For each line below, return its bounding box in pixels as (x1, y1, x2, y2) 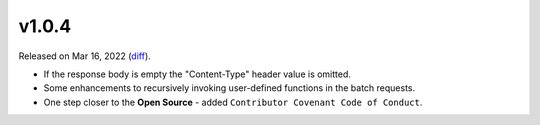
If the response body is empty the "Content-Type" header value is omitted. (43, 68, 352, 80)
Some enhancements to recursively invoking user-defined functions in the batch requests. (43, 82, 416, 94)
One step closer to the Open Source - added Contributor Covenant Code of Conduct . (43, 96, 423, 108)
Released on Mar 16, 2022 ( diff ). (18, 50, 152, 62)
